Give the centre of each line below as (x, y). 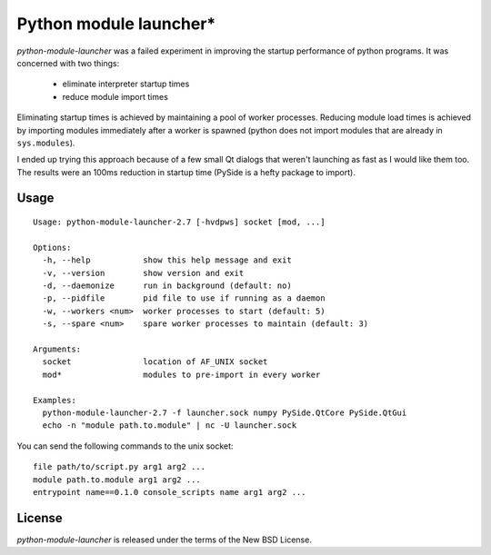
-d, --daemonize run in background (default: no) (167, 286)
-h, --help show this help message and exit (167, 260)
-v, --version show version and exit (143, 273)
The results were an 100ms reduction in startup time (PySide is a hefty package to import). (186, 172)
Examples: (55, 400)
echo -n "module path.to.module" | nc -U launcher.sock (170, 426)
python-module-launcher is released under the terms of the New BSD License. (165, 540)
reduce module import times (115, 96)
